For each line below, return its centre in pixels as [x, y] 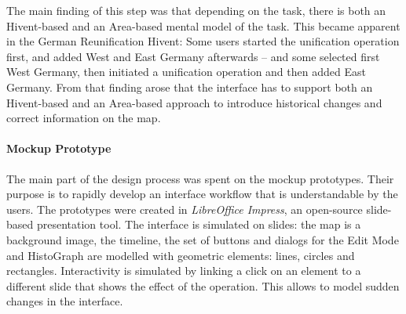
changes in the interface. [65, 301]
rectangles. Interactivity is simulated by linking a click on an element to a [184, 271]
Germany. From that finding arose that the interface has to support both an [190, 87]
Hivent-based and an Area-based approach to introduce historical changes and [194, 102]
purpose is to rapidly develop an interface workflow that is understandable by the [202, 194]
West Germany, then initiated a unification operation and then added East [186, 72]
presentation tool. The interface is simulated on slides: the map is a [199, 224]
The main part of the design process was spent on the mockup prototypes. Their [200, 178]
